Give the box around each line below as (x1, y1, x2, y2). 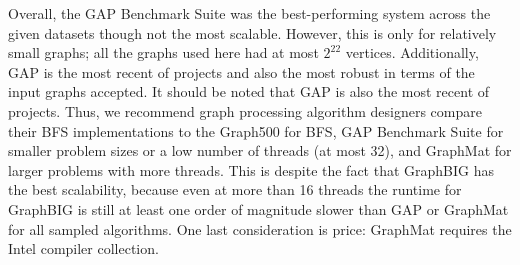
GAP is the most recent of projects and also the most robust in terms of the (8, 61, 475, 82)
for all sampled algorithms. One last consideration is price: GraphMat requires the (8, 218, 512, 239)
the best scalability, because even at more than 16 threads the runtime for (8, 179, 462, 200)
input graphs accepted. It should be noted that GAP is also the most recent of (8, 81, 490, 102)
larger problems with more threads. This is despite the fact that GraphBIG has (8, 159, 495, 180)
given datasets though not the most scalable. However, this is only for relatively (8, 22, 497, 43)
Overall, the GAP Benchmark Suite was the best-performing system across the (8, 3, 491, 23)
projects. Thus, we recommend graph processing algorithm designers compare (8, 100, 482, 121)
